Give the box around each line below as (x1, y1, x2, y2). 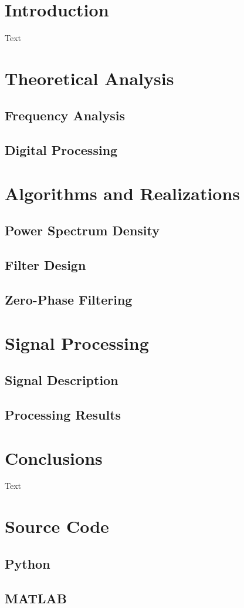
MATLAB (5, 589, 67, 607)
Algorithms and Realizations (5, 181, 240, 205)
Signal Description (5, 371, 118, 389)
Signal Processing (5, 330, 149, 354)
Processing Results (5, 405, 121, 423)
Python (5, 554, 50, 572)
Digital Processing (5, 141, 118, 159)
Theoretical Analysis (5, 66, 174, 90)
